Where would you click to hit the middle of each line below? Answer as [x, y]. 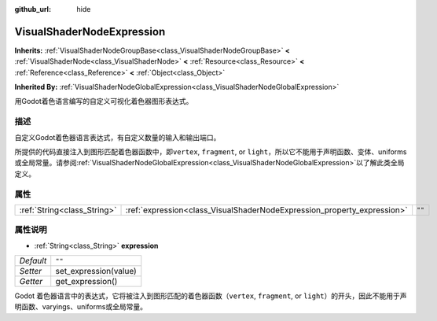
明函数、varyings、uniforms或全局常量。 [81, 307]
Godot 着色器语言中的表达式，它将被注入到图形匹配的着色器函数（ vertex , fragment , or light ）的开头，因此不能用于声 [211, 296]
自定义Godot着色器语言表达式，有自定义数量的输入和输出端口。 [118, 137]
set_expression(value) [96, 271]
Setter [31, 271]
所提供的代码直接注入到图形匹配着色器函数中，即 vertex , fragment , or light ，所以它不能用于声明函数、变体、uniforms [211, 152]
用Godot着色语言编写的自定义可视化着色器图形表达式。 [104, 101]
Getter [31, 282]
